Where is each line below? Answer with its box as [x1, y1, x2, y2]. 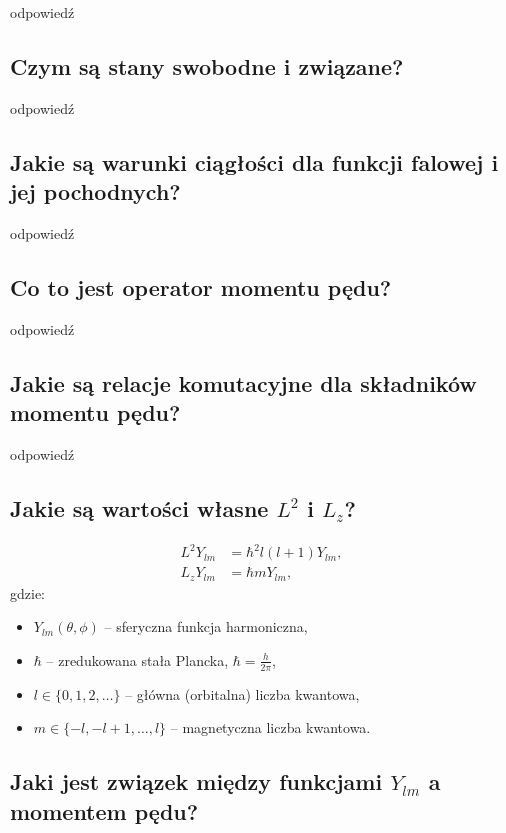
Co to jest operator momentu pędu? [10, 271, 392, 302]
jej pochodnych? [10, 176, 181, 207]
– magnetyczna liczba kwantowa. [170, 717, 371, 738]
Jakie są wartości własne [10, 492, 269, 523]
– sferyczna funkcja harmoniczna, [104, 616, 308, 637]
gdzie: [10, 582, 45, 603]
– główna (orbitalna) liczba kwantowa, [125, 683, 360, 704]
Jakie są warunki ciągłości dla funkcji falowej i [10, 146, 499, 177]
